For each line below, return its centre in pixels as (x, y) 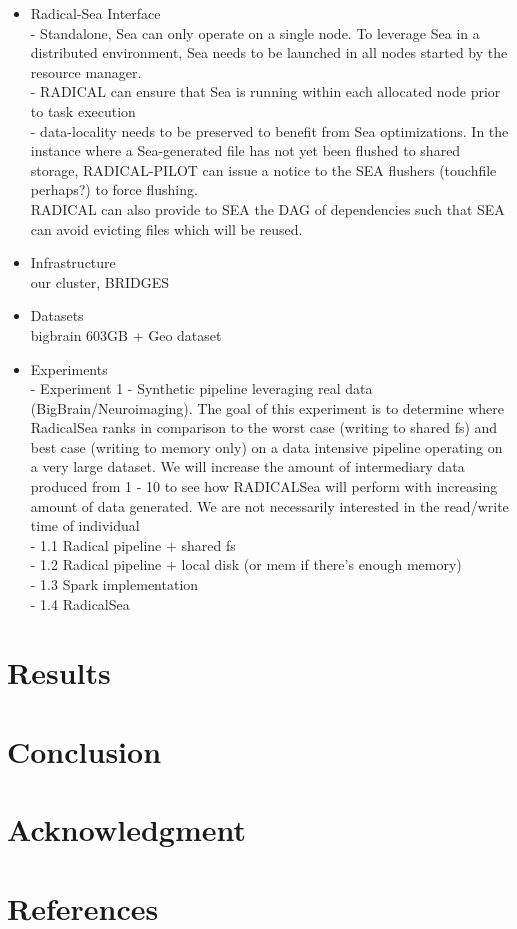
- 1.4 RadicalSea (80, 603)
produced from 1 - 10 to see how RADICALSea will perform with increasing (264, 486)
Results (59, 672)
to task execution (83, 110)
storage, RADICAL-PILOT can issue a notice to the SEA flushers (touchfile (263, 169)
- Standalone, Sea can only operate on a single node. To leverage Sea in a (255, 32)
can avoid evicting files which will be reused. (166, 228)
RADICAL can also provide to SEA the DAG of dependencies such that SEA (267, 208)
